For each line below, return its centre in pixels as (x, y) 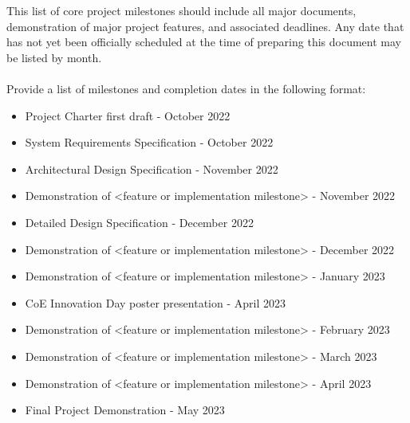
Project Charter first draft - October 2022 (128, 115)
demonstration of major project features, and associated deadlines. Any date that (205, 26)
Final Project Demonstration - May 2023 (125, 410)
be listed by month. (54, 57)
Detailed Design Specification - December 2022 (139, 222)
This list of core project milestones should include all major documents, (181, 10)
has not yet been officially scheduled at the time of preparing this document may (204, 42)
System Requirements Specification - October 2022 (149, 142)
